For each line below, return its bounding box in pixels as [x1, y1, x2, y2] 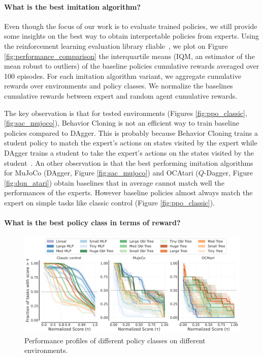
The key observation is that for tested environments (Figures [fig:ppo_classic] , [4, 107, 247, 118]
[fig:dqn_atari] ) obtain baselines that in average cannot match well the [4, 177, 224, 188]
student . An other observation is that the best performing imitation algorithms [4, 157, 253, 168]
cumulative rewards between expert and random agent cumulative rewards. [4, 90, 238, 101]
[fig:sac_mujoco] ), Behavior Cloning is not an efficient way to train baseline [4, 117, 239, 128]
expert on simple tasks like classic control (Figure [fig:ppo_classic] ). [4, 197, 215, 207]
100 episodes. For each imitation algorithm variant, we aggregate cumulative [4, 70, 242, 81]
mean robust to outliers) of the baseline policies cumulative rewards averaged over [4, 61, 259, 71]
